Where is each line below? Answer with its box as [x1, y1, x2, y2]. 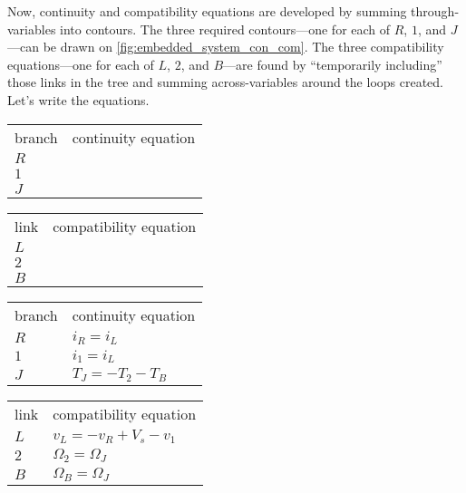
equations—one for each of [7, 54, 154, 73]
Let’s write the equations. [7, 90, 150, 109]
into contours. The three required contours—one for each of [60, 19, 391, 38]
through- [411, 2, 460, 20]
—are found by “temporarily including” [223, 54, 442, 73]
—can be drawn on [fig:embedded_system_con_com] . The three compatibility [7, 37, 444, 56]
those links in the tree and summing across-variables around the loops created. [7, 72, 443, 92]
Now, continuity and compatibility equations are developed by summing [7, 2, 407, 20]
